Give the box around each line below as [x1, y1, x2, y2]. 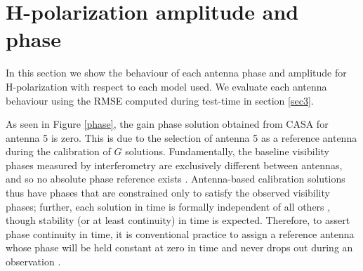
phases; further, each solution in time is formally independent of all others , [6, 199, 331, 213]
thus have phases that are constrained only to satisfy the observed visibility [6, 185, 330, 200]
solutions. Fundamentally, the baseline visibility [125, 144, 329, 159]
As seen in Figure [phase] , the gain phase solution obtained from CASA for [6, 117, 329, 131]
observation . [6, 254, 61, 269]
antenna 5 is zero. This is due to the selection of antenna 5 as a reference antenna [6, 130, 357, 145]
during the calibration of [6, 144, 111, 159]
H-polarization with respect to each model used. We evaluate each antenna [6, 79, 327, 93]
